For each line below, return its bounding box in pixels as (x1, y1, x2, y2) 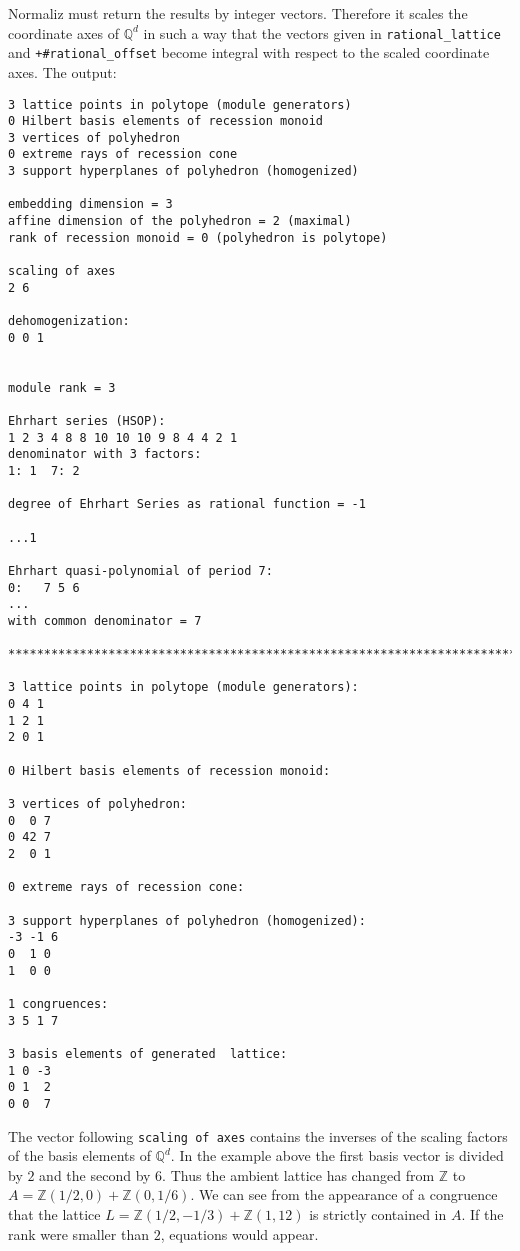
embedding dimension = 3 (8, 197, 173, 212)
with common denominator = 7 (8, 613, 202, 628)
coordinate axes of (8, 22, 119, 43)
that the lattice (8, 1203, 101, 1224)
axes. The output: (8, 61, 117, 82)
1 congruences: (8, 996, 109, 1011)
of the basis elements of (8, 1145, 151, 1166)
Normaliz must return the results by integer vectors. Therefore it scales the (8, 3, 468, 23)
